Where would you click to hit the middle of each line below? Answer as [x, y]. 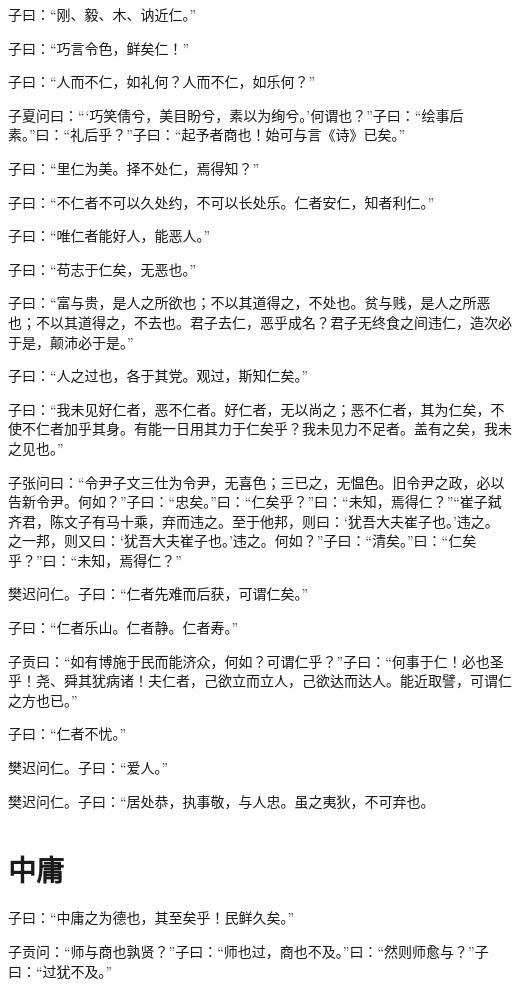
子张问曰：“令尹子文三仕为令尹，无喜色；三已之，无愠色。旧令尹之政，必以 [256, 481]
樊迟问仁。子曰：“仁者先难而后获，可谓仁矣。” [158, 593]
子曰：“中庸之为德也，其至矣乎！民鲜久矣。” [151, 917]
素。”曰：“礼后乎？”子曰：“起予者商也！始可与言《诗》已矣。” [207, 134]
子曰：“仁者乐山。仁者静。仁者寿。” [123, 627]
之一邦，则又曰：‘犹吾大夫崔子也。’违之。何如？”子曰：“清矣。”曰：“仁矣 [242, 540]
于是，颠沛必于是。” [71, 341]
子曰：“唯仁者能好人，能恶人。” [109, 235]
